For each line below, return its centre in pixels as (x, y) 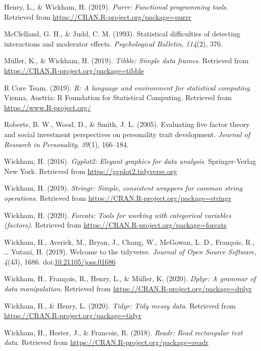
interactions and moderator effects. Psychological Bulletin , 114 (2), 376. (113, 43)
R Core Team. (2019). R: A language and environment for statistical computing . (128, 87)
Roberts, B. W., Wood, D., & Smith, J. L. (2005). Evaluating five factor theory (127, 124)
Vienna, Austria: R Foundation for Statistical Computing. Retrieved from (118, 97)
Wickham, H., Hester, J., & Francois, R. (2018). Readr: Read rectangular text (123, 332)
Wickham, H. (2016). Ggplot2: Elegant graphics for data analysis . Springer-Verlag (130, 161)
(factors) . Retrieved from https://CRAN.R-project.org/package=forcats (115, 225)
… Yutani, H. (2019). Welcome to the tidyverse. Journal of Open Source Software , (130, 252)
